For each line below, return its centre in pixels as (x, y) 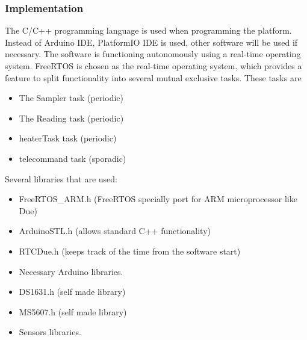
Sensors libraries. (50, 332)
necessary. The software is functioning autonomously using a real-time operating (153, 54)
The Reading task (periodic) (71, 118)
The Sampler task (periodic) (71, 98)
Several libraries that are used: (61, 178)
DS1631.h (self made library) (72, 292)
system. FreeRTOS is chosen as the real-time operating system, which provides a (153, 66)
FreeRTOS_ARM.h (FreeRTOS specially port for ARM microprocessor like (158, 199)
